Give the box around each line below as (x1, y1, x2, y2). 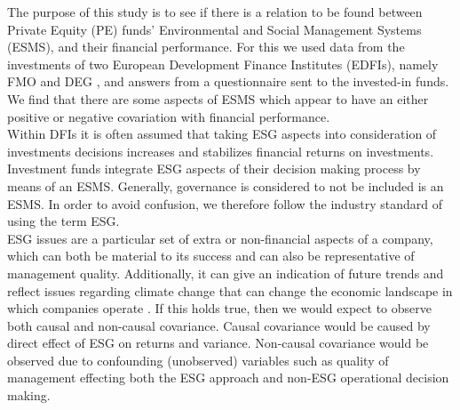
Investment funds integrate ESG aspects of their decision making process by (7, 159, 421, 178)
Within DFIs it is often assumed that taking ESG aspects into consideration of (7, 125, 437, 143)
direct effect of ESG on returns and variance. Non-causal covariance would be (7, 334, 429, 352)
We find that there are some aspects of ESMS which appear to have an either (7, 89, 429, 108)
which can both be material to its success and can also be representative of (7, 246, 415, 265)
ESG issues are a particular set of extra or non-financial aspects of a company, (7, 229, 433, 247)
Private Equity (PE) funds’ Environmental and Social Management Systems (7, 20, 422, 38)
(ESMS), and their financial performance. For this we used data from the (7, 37, 405, 56)
